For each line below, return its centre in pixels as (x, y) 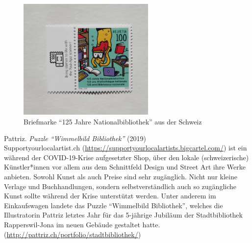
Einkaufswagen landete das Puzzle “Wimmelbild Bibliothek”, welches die (113, 205)
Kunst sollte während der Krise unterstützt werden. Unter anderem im (110, 196)
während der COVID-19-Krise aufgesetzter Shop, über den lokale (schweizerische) (126, 157)
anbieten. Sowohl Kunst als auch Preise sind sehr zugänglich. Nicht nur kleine (121, 176)
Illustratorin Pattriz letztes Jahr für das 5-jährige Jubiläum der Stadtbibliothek (123, 215)
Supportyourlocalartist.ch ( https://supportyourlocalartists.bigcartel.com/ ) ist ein (126, 148)
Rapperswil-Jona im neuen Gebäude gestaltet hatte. (82, 224)
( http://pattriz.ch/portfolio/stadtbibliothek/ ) (73, 234)
